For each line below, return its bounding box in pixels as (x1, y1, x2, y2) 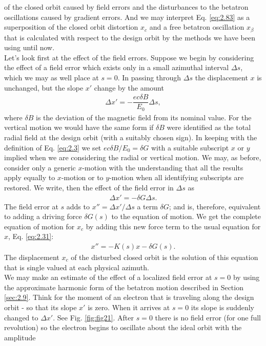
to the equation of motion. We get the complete (111, 211, 261, 222)
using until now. (4, 42, 55, 53)
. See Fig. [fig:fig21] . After (53, 312, 134, 322)
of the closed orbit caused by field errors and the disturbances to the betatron (4, 2, 249, 12)
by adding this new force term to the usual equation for (86, 221, 261, 231)
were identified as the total (167, 122, 251, 133)
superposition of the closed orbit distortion (4, 21, 138, 32)
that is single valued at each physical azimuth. (4, 262, 149, 272)
